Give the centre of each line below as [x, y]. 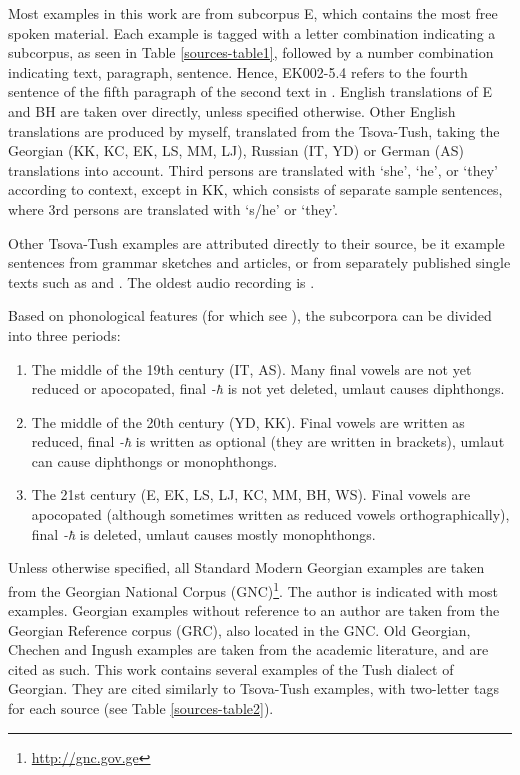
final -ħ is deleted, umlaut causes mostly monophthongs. [203, 533]
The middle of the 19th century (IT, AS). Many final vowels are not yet [251, 368]
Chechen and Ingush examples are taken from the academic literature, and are [248, 649]
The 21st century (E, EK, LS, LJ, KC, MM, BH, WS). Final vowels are [251, 494]
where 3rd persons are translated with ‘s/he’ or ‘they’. [173, 208]
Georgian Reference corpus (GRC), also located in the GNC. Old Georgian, [239, 629]
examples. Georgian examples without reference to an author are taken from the [254, 610]
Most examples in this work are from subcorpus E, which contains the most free [253, 13]
